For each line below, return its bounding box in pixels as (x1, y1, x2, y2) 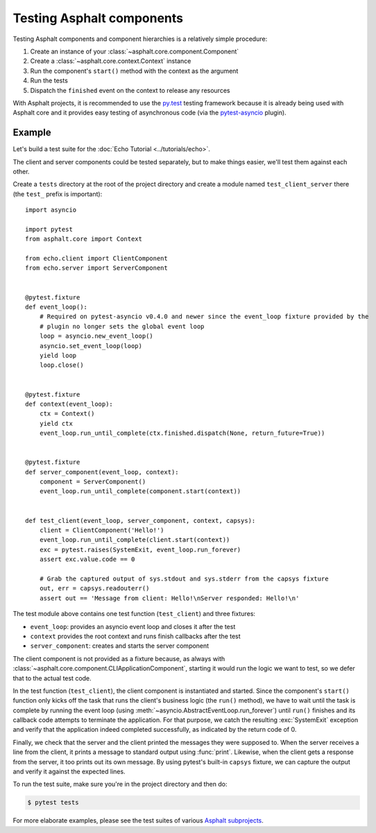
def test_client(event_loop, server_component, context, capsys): (25, 517, 256, 524)
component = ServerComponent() (39, 478, 146, 486)
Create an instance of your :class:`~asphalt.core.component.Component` (30, 47, 239, 55)
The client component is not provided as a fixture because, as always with (12, 654, 225, 662)
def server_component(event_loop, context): (25, 468, 180, 476)
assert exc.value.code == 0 (39, 556, 135, 563)
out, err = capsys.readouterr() (39, 585, 150, 592)
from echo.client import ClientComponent (25, 255, 168, 263)
